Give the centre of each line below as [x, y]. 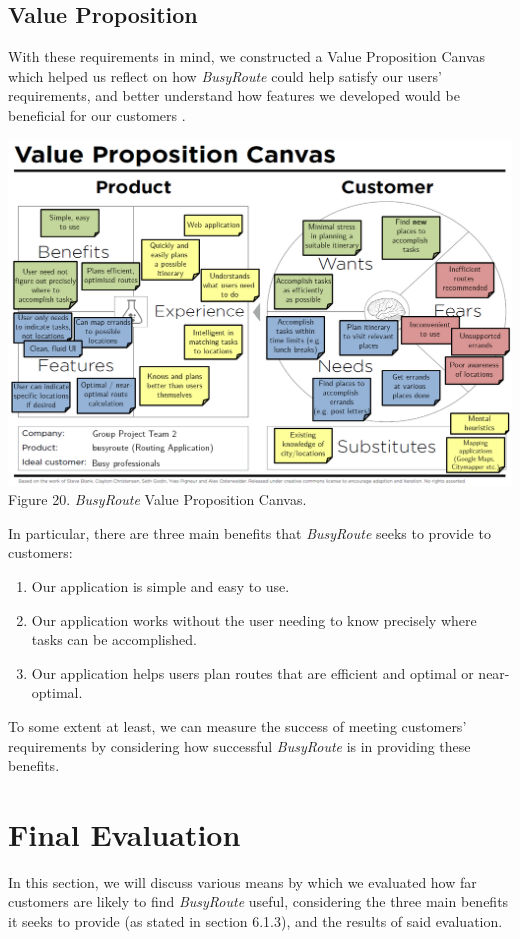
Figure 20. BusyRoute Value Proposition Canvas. [157, 499]
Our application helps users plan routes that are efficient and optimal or [252, 672]
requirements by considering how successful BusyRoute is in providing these [239, 745]
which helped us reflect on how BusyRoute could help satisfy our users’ [225, 75]
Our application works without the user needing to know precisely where [254, 619]
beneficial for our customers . [97, 114]
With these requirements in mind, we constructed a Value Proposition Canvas [247, 56]
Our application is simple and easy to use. [160, 585]
